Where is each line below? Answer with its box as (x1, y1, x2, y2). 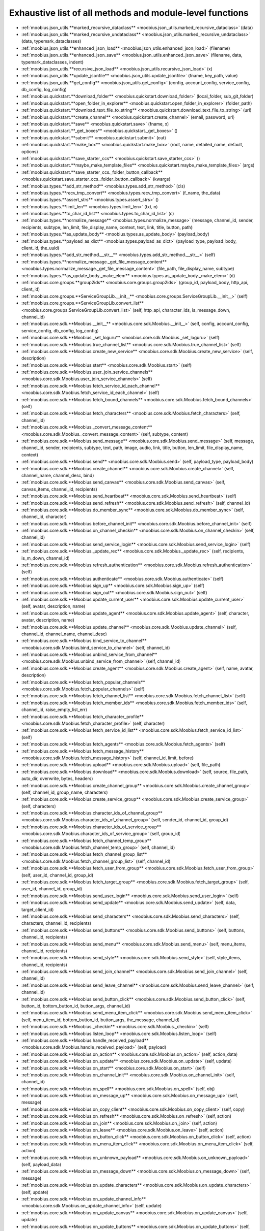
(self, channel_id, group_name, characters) (21, 789, 108, 795)
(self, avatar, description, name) (21, 603, 86, 609)
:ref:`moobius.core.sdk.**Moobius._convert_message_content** (21, 424, 153, 430)
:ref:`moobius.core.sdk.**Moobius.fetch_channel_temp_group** (21, 838, 152, 843)
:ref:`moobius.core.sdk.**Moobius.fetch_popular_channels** (21, 679, 146, 685)
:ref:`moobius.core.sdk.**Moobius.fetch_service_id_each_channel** (21, 383, 160, 389)
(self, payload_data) (21, 1162, 61, 1167)
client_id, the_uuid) (21, 245, 60, 251)
